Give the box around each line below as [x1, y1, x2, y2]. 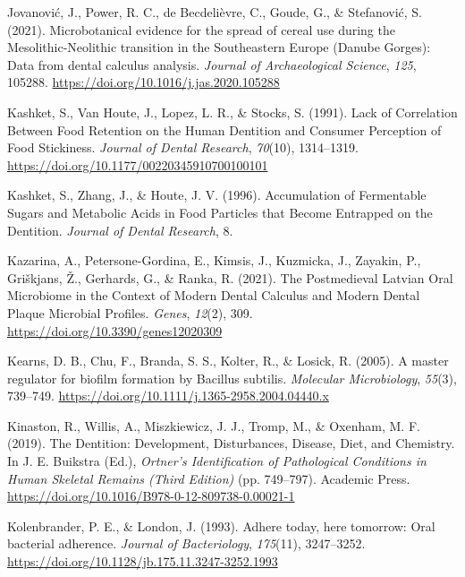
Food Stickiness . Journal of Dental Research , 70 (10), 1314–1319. [7, 138, 359, 157]
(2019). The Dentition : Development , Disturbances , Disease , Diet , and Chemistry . [7, 434, 455, 452]
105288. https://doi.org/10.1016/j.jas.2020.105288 [7, 73, 280, 91]
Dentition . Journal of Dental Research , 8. [7, 220, 233, 239]
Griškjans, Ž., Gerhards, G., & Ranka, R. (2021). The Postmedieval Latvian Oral [7, 268, 453, 287]
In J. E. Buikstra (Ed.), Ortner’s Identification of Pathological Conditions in [7, 452, 427, 470]
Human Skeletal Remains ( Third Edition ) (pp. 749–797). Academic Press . [7, 469, 410, 487]
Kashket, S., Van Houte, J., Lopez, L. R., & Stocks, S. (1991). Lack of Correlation [7, 102, 458, 121]
